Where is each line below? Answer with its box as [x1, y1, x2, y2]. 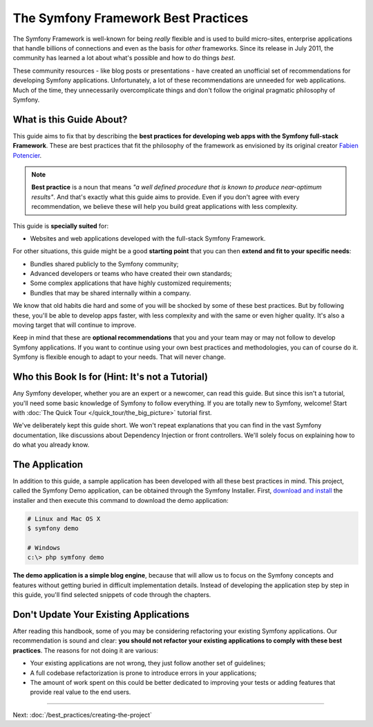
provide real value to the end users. [30, 688, 131, 697]
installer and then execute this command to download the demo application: [12, 496, 229, 504]
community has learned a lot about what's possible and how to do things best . [12, 54, 236, 62]
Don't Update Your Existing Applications [12, 609, 190, 620]
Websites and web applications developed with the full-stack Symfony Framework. [30, 234, 266, 242]
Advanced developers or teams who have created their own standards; [30, 270, 233, 278]
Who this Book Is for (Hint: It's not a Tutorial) [12, 371, 209, 383]
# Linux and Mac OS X [27, 515, 101, 522]
